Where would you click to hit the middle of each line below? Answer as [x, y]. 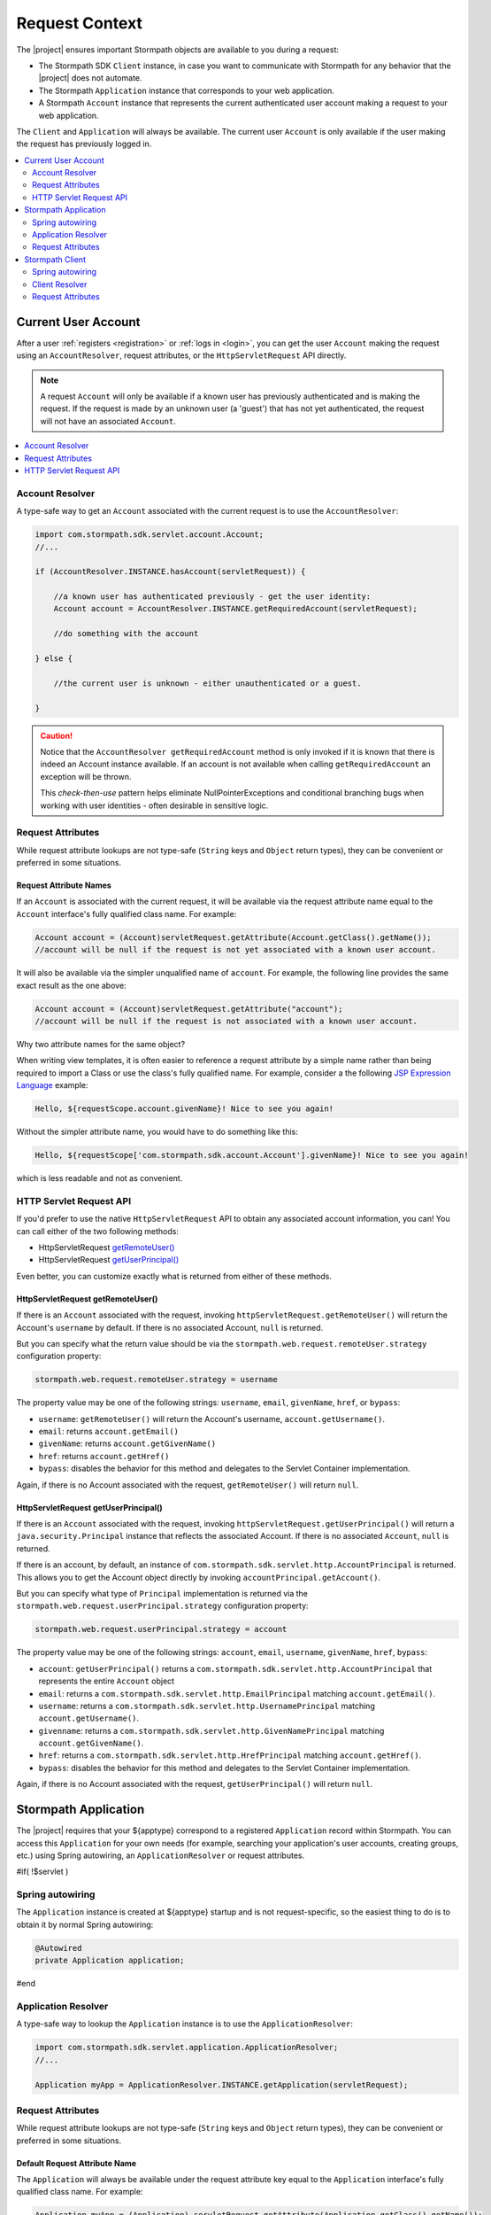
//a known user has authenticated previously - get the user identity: [212, 597]
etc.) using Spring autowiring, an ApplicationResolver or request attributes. [161, 1855]
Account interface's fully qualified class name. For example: [127, 913]
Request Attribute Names [64, 885]
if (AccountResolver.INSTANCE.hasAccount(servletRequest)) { [170, 572]
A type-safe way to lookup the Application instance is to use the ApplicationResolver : [184, 2024]
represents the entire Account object [107, 1681]
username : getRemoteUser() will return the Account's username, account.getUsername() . [211, 1418]
